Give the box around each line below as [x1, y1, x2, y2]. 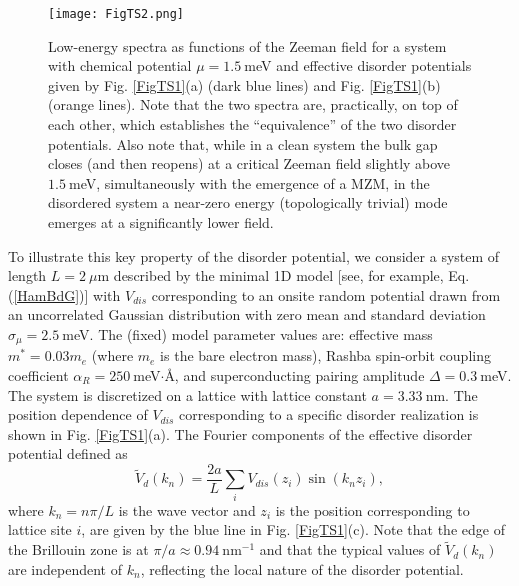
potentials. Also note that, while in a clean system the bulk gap [48, 133, 438, 154]
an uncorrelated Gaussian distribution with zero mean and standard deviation [8, 304, 486, 325]
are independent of [8, 558, 123, 579]
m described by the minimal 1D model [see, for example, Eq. [97, 265, 470, 286]
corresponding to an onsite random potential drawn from [151, 284, 501, 305]
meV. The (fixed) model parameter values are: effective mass [62, 323, 433, 344]
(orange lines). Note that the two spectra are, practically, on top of [48, 94, 458, 115]
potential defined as [8, 443, 128, 464]
